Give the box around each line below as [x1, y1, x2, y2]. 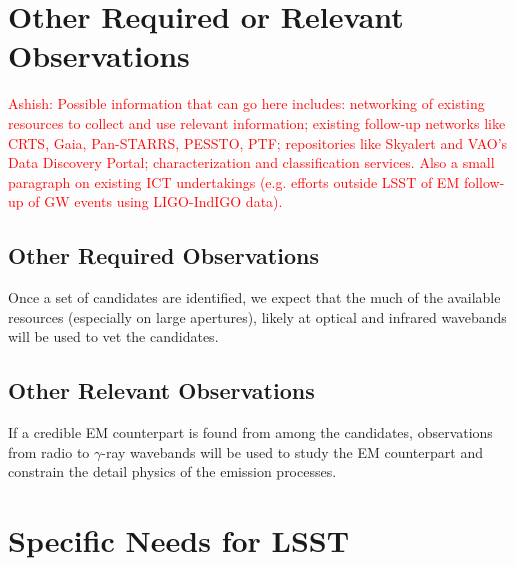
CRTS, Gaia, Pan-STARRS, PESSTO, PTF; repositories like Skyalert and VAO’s [8, 132, 508, 153]
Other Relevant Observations [8, 375, 315, 406]
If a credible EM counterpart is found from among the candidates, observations [8, 422, 493, 443]
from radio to [8, 441, 90, 462]
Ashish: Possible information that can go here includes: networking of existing [8, 93, 485, 114]
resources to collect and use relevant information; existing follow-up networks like [8, 112, 506, 133]
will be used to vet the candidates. [8, 326, 219, 347]
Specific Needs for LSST [8, 520, 350, 561]
